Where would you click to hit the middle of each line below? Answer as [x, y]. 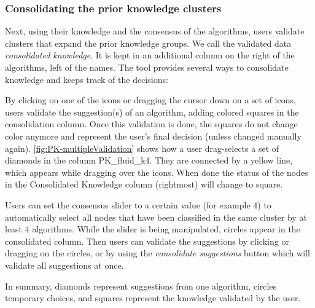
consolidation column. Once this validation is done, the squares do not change [151, 124]
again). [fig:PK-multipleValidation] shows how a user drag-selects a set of [142, 148]
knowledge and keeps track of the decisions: [87, 79]
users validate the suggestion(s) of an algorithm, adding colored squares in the [152, 112]
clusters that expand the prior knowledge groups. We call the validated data [148, 43]
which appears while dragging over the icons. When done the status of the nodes [157, 172]
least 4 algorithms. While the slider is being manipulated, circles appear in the [153, 229]
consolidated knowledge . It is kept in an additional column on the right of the [150, 55]
